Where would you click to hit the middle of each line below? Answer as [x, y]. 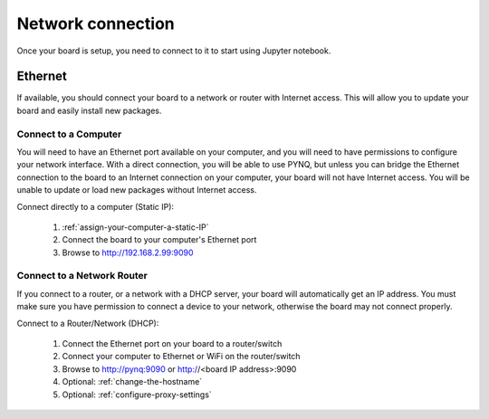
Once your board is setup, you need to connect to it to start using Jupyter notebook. [174, 51]
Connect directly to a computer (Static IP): [96, 206]
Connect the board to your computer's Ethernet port [159, 240]
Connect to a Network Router [82, 276]
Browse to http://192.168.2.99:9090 [128, 252]
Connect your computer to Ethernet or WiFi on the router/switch [181, 357]
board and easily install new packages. [89, 110]
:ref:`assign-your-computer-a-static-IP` [135, 227]
